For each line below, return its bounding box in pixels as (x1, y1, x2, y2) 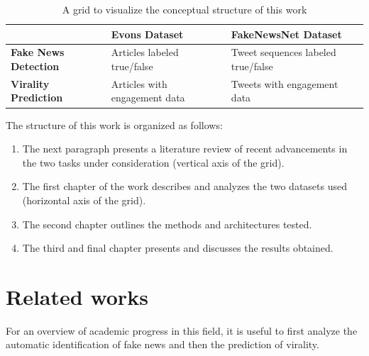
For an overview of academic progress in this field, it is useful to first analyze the (6, 323, 358, 338)
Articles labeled (111, 45, 179, 60)
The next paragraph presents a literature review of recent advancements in (22, 141, 348, 156)
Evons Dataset (111, 26, 184, 41)
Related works (6, 282, 148, 311)
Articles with (111, 76, 167, 91)
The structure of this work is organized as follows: (6, 117, 223, 132)
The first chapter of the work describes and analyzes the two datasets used (22, 179, 347, 194)
